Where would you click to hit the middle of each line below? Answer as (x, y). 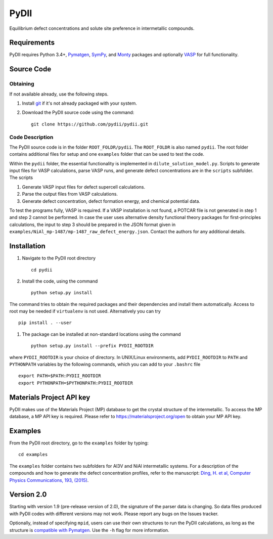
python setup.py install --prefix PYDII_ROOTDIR (92, 346)
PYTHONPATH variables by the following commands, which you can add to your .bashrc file (105, 365)
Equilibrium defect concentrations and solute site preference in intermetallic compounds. (102, 28)
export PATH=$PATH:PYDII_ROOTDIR (60, 376)
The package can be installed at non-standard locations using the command (102, 334)
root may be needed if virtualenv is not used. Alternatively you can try (85, 311)
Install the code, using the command (60, 281)
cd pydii (42, 270)
